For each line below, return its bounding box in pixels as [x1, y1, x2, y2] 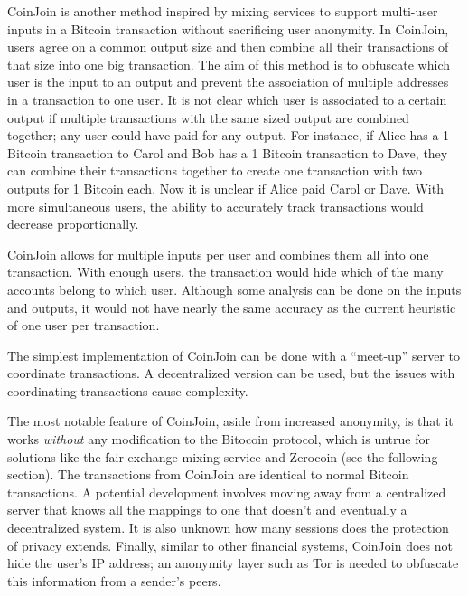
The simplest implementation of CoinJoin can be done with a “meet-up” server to [7, 345, 460, 364]
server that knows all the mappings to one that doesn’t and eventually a [7, 500, 407, 519]
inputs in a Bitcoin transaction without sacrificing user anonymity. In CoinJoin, [7, 19, 449, 38]
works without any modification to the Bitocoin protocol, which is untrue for [7, 430, 430, 449]
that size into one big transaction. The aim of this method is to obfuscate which [7, 54, 451, 73]
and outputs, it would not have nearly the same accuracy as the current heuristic [7, 298, 456, 317]
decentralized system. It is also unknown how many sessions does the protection [7, 518, 449, 537]
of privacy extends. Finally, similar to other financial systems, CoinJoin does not [7, 535, 453, 554]
